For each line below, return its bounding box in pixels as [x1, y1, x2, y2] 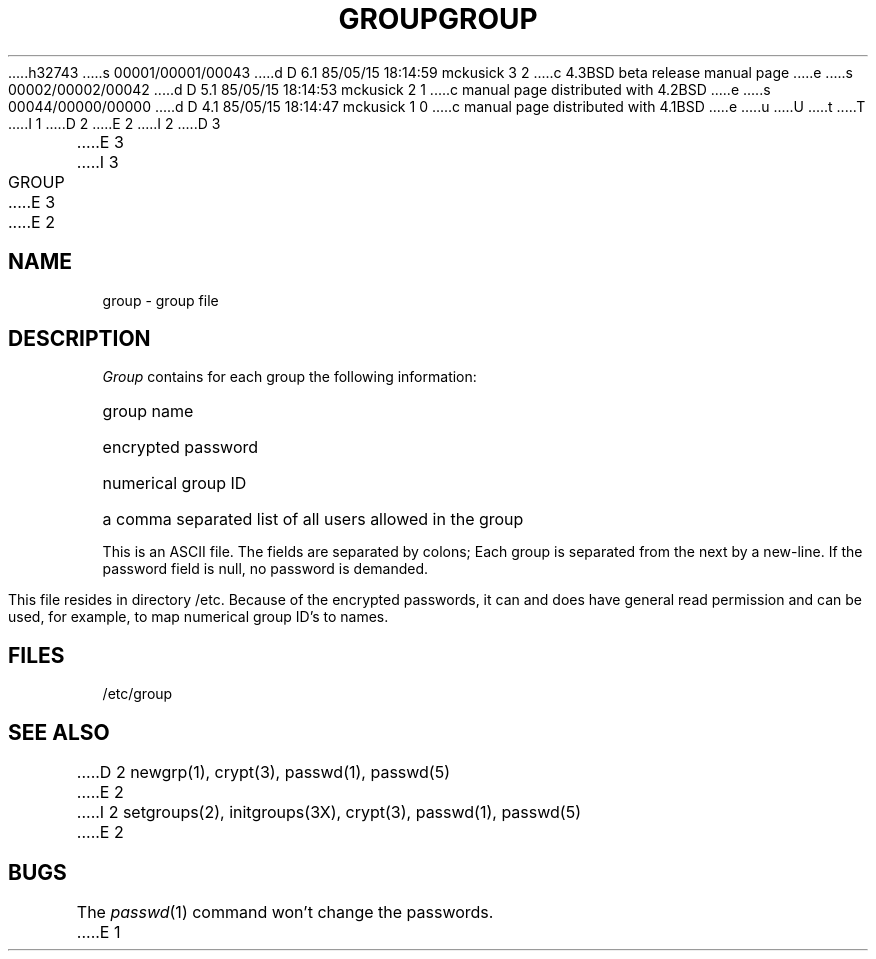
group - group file [102, 291, 219, 309]
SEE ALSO [8, 719, 110, 745]
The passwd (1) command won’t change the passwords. [76, 901, 494, 922]
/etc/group [102, 685, 173, 703]
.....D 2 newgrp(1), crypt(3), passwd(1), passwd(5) [76, 762, 451, 783]
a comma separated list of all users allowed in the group [102, 509, 524, 530]
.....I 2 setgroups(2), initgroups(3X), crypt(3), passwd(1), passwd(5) [76, 802, 581, 823]
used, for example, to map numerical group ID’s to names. [8, 608, 389, 626]
